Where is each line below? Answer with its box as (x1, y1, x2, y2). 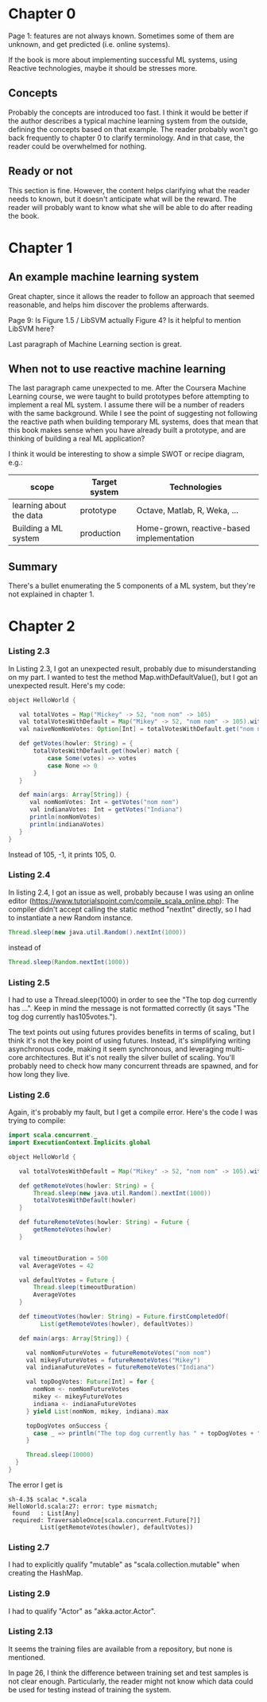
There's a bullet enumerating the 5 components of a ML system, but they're (8, 581, 256, 591)
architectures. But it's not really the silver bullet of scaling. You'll (25, 1052, 235, 1062)
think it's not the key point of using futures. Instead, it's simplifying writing (8, 1036, 251, 1045)
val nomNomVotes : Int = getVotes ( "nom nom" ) (29, 799, 180, 806)
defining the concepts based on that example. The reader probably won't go (8, 124, 258, 134)
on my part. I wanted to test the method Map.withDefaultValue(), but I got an (8, 672, 258, 682)
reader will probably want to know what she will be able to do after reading (8, 202, 253, 212)
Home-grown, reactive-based (136, 523, 250, 534)
